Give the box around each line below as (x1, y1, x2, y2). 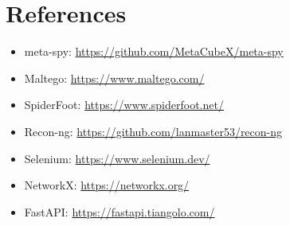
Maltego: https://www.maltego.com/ (24, 69, 205, 86)
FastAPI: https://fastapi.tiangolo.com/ (24, 203, 215, 220)
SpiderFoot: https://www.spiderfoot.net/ (24, 96, 224, 113)
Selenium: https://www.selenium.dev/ (24, 150, 210, 166)
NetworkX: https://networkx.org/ (24, 177, 190, 193)
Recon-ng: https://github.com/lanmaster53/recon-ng (24, 123, 283, 139)
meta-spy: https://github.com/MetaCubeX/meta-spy (24, 43, 284, 60)
